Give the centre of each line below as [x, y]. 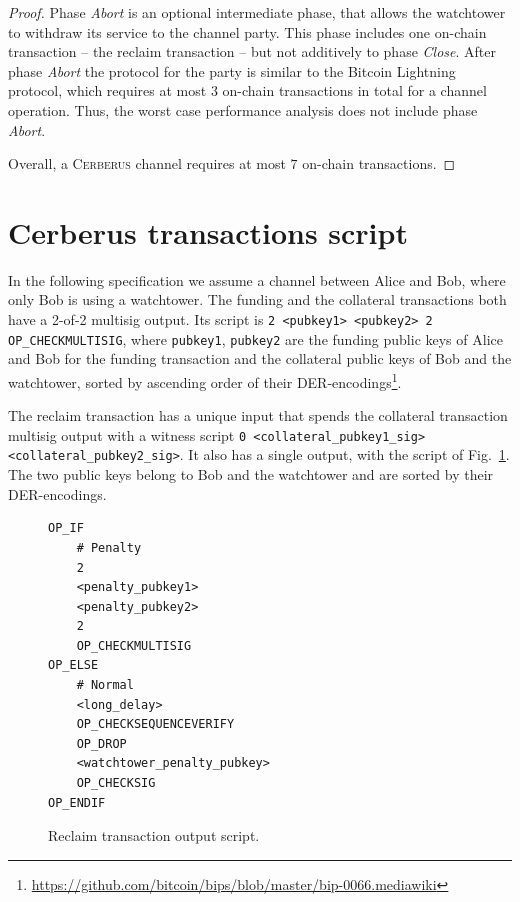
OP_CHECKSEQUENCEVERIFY [155, 724]
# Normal [105, 685]
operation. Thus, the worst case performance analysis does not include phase [243, 109]
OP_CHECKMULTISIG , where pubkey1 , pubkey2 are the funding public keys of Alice [255, 338]
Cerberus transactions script [208, 231]
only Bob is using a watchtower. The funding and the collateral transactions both [257, 299]
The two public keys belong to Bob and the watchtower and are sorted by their [251, 474]
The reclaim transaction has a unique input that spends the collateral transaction [258, 415]
